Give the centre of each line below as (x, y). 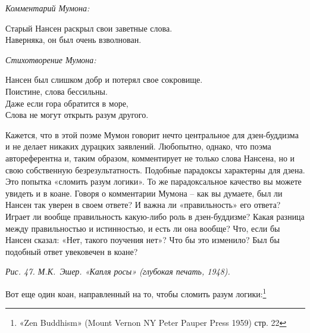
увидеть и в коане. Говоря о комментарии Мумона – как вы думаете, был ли (144, 193)
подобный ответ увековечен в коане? (72, 251)
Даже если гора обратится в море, (67, 103)
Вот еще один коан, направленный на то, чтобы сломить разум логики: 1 (136, 292)
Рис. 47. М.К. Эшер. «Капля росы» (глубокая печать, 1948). (118, 271)
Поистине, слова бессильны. (57, 91)
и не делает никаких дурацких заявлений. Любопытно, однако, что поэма (138, 146)
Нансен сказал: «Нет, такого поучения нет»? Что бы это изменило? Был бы (143, 240)
